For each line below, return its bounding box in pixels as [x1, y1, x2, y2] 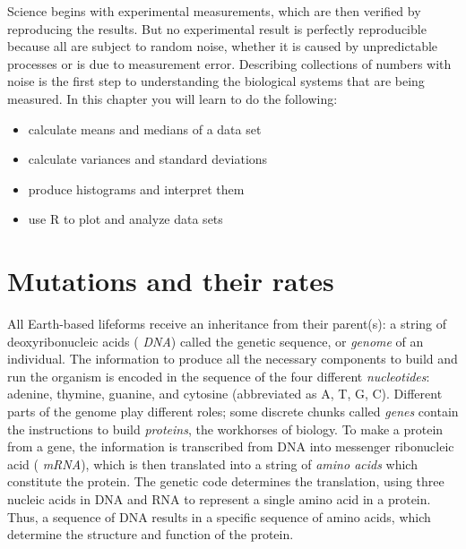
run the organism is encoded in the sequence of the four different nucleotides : [7, 366, 430, 385]
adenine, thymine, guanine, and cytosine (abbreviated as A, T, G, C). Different [7, 384, 443, 403]
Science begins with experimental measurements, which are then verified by [7, 2, 421, 20]
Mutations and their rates [7, 262, 334, 299]
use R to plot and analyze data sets [28, 210, 223, 228]
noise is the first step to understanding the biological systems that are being [7, 72, 425, 90]
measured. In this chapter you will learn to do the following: [7, 89, 338, 107]
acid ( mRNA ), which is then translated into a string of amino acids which [7, 454, 418, 473]
